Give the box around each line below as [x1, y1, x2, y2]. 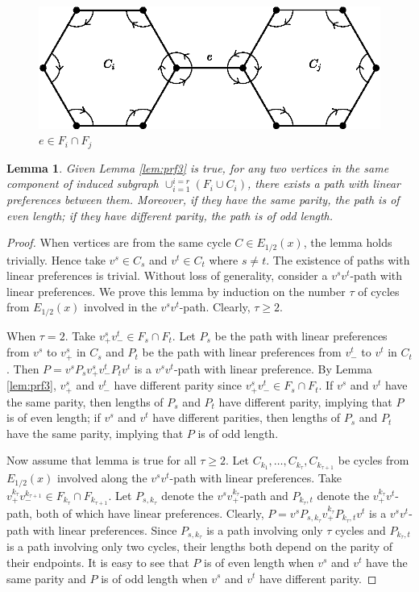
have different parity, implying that [218, 393, 392, 410]
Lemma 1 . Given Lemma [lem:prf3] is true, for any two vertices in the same [6, 159, 389, 176]
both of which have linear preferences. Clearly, [35, 504, 264, 521]
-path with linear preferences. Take [169, 469, 342, 486]
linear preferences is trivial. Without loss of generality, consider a [6, 267, 328, 284]
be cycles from [338, 452, 409, 469]
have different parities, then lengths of [152, 409, 341, 426]
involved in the [84, 298, 157, 315]
